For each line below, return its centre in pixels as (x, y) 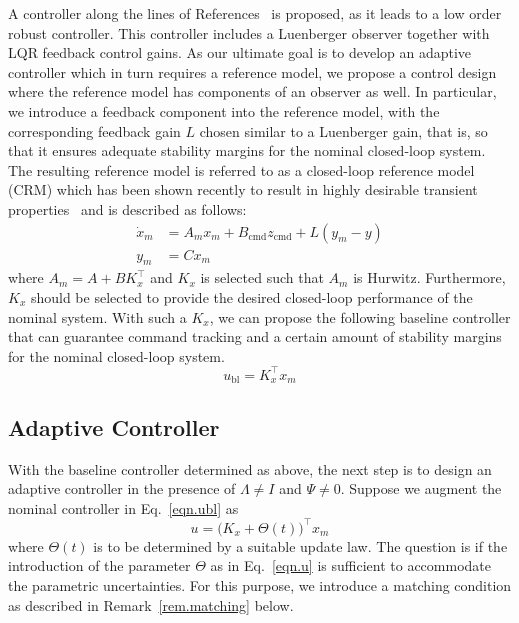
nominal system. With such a (97, 316)
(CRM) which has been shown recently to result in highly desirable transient (243, 189)
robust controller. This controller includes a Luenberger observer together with (249, 32)
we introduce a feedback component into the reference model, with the (224, 110)
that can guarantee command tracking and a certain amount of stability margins (255, 336)
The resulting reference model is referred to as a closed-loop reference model (241, 169)
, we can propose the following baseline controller (360, 316)
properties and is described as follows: (127, 208)
